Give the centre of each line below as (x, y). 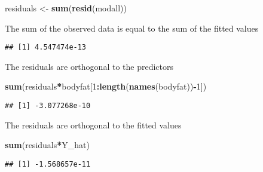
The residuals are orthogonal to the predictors (89, 66)
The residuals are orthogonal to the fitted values (93, 125)
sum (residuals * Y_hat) (48, 145)
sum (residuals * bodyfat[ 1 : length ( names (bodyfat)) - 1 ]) (106, 86)
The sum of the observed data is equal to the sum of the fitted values (132, 28)
